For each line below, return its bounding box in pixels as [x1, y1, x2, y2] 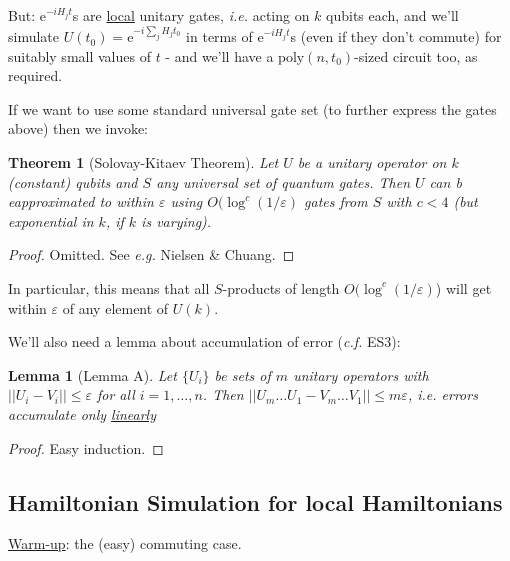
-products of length [222, 277, 340, 298]
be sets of [214, 364, 271, 385]
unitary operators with [293, 364, 429, 385]
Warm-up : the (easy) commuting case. [8, 533, 242, 554]
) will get [435, 277, 492, 298]
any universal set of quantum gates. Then [156, 171, 411, 192]
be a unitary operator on [297, 152, 447, 173]
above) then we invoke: [8, 118, 148, 139]
